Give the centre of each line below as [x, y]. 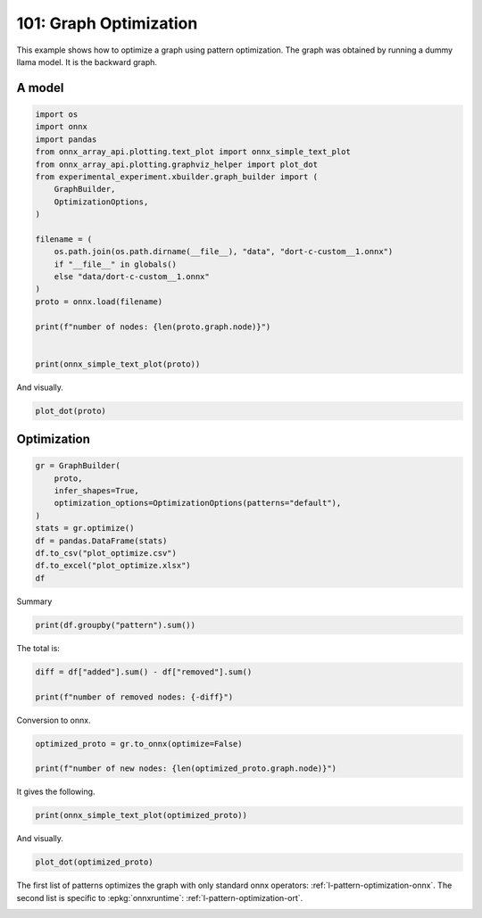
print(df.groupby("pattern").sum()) [116, 625]
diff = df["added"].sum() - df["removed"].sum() [144, 672]
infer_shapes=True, [97, 491]
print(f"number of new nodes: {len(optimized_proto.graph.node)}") [186, 769]
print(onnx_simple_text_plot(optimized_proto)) [141, 815]
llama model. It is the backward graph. [87, 62]
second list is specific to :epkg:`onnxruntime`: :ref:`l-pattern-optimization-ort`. [160, 897]
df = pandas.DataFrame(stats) [101, 541]
